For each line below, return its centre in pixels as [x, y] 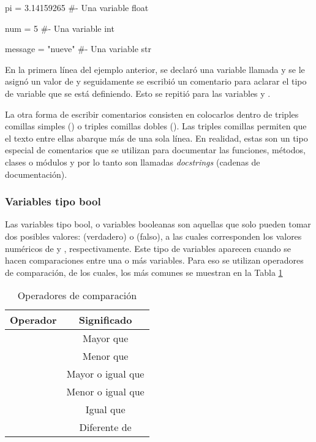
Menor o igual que [105, 392]
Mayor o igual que [105, 374]
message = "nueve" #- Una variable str [78, 49]
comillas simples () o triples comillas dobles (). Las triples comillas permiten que [156, 126]
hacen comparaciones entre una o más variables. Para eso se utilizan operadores [154, 260]
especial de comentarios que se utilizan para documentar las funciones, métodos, [155, 150]
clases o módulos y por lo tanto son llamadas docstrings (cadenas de [133, 162]
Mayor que [105, 338]
